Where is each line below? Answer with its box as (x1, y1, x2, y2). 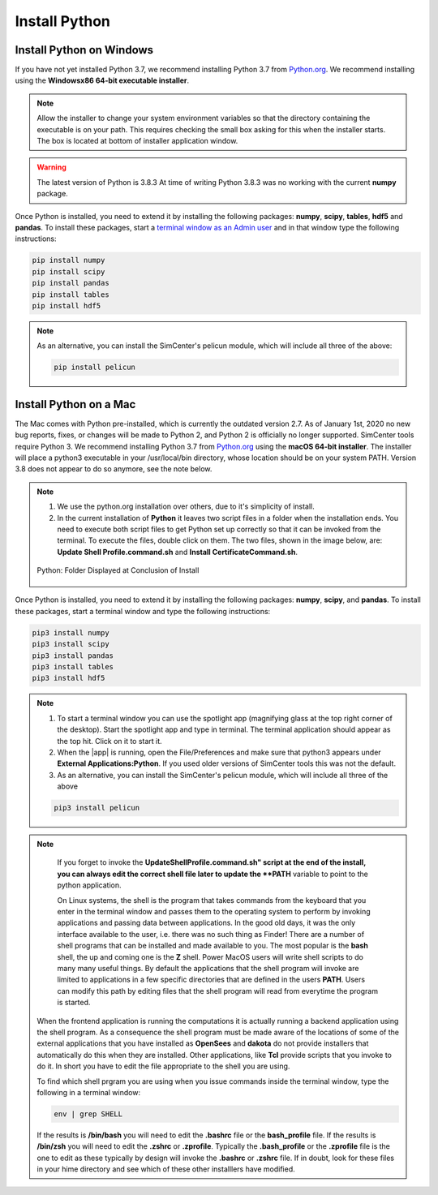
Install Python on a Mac (15, 398, 136, 411)
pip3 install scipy (32, 639, 109, 649)
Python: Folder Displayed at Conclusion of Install (36, 565, 200, 575)
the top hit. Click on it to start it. (57, 736, 162, 746)
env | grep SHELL (54, 1109, 123, 1119)
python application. (57, 880, 122, 890)
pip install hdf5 (32, 301, 101, 310)
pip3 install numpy (32, 628, 109, 637)
